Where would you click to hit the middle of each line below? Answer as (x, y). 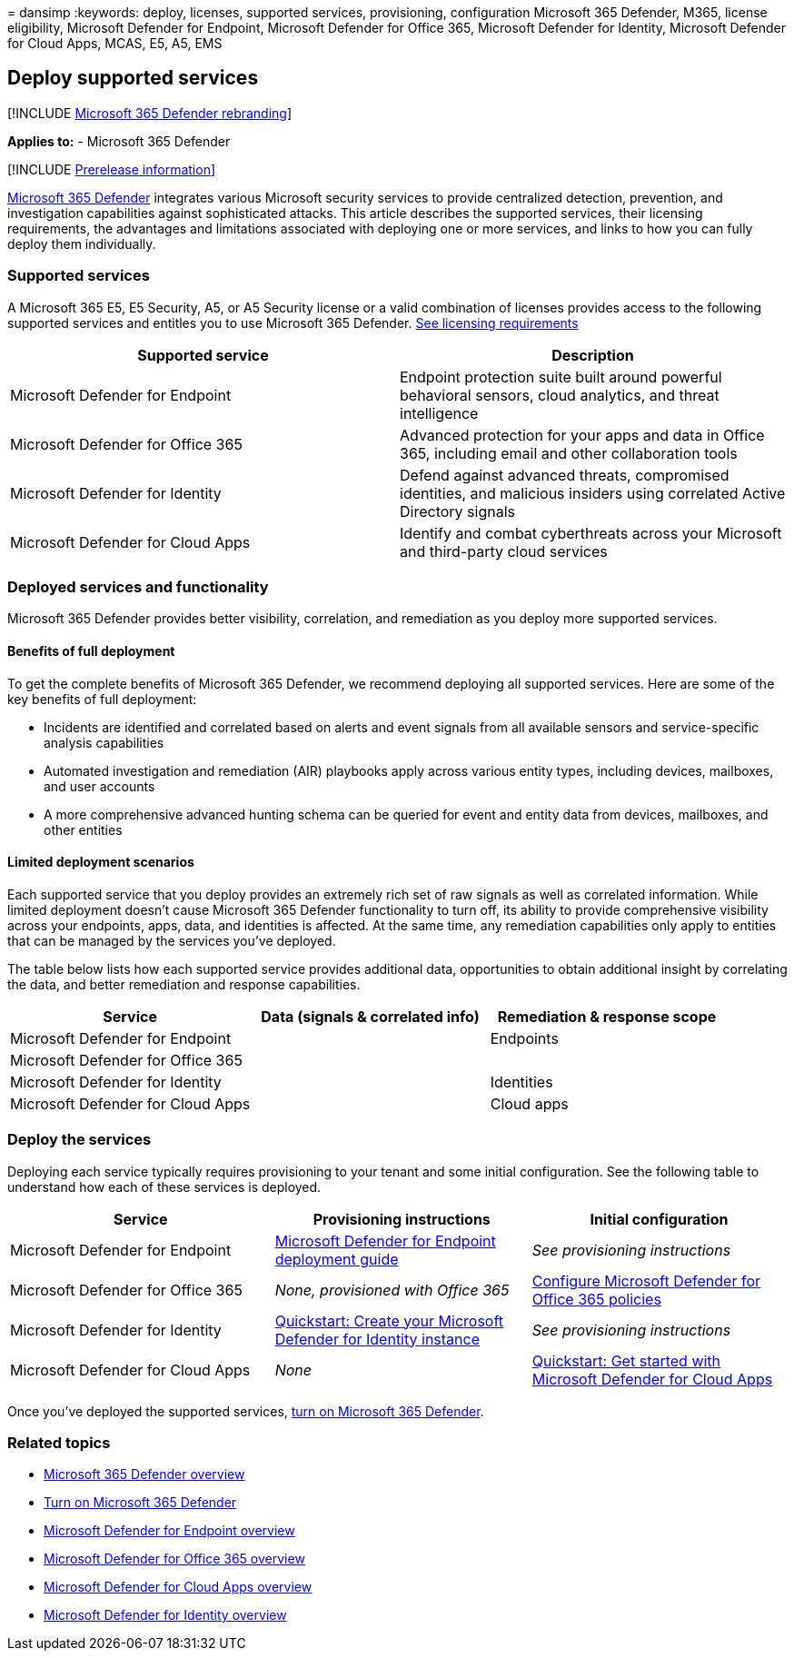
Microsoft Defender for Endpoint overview (169, 1531)
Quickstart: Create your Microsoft (389, 1320)
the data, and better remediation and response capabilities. (184, 984)
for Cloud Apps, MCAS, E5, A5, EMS (115, 43)
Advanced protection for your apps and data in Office (582, 435)
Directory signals (457, 511)
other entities (83, 829)
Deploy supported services (133, 78)
